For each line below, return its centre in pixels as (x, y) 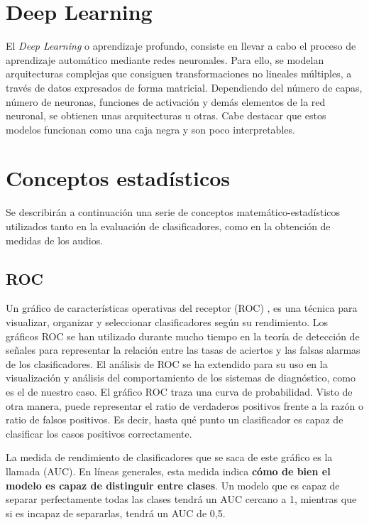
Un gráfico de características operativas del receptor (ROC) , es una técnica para (182, 308)
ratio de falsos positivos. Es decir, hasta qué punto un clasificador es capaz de (175, 420)
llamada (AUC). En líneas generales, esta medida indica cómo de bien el (168, 471)
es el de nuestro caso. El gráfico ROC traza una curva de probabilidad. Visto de (179, 391)
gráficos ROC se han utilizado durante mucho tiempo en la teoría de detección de (183, 336)
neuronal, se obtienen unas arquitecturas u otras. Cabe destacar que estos (166, 115)
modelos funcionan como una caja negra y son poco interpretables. (150, 129)
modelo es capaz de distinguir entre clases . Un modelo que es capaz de (173, 485)
